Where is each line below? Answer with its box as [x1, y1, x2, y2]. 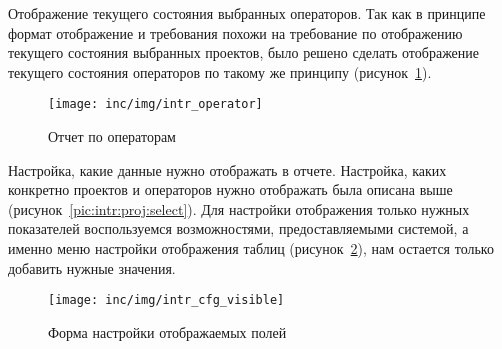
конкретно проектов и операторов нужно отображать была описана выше [8, 179, 453, 200]
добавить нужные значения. [8, 257, 176, 278]
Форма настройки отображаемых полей [48, 321, 287, 342]
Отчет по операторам [48, 126, 176, 147]
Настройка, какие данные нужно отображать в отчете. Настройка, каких [8, 159, 447, 180]
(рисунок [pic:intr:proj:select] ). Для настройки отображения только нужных [8, 198, 470, 219]
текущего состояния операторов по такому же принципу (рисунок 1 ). [8, 61, 432, 82]
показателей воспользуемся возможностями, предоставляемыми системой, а [8, 218, 469, 239]
